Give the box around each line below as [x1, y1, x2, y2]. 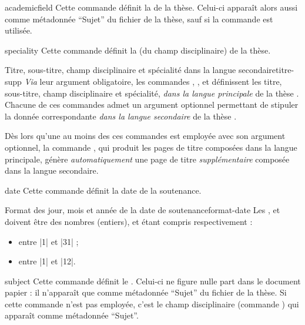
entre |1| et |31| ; [18, 235, 79, 247]
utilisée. [5, 24, 32, 37]
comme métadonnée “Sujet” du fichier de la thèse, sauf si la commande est [5, 12, 273, 25]
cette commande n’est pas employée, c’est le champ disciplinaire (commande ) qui [5, 297, 299, 310]
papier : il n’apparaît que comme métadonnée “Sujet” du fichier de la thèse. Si [5, 286, 287, 299]
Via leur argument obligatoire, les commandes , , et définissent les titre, [24, 75, 282, 87]
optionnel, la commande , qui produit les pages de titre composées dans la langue [5, 141, 297, 153]
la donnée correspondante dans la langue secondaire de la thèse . [5, 110, 237, 122]
